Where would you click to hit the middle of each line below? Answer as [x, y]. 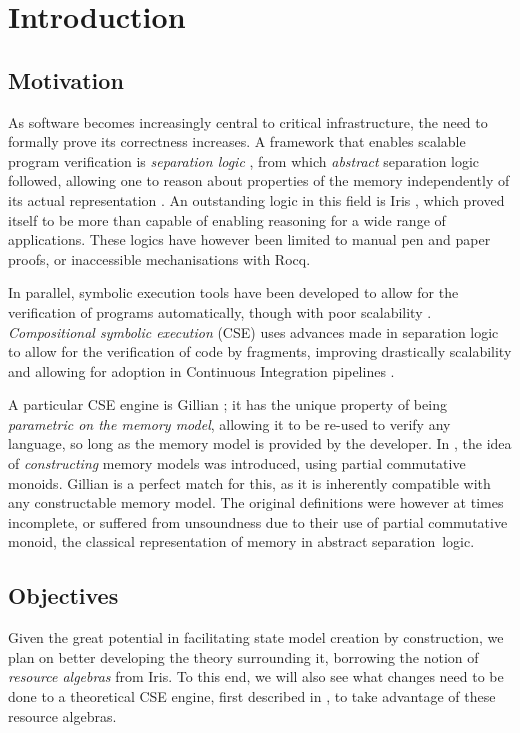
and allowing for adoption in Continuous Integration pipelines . [201, 370]
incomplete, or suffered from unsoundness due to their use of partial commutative [258, 521]
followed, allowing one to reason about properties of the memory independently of [259, 180]
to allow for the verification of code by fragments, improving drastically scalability [260, 351]
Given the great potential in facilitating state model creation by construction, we [256, 637]
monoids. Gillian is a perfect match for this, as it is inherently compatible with [249, 482]
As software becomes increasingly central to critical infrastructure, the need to [248, 121]
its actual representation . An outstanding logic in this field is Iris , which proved [256, 199]
